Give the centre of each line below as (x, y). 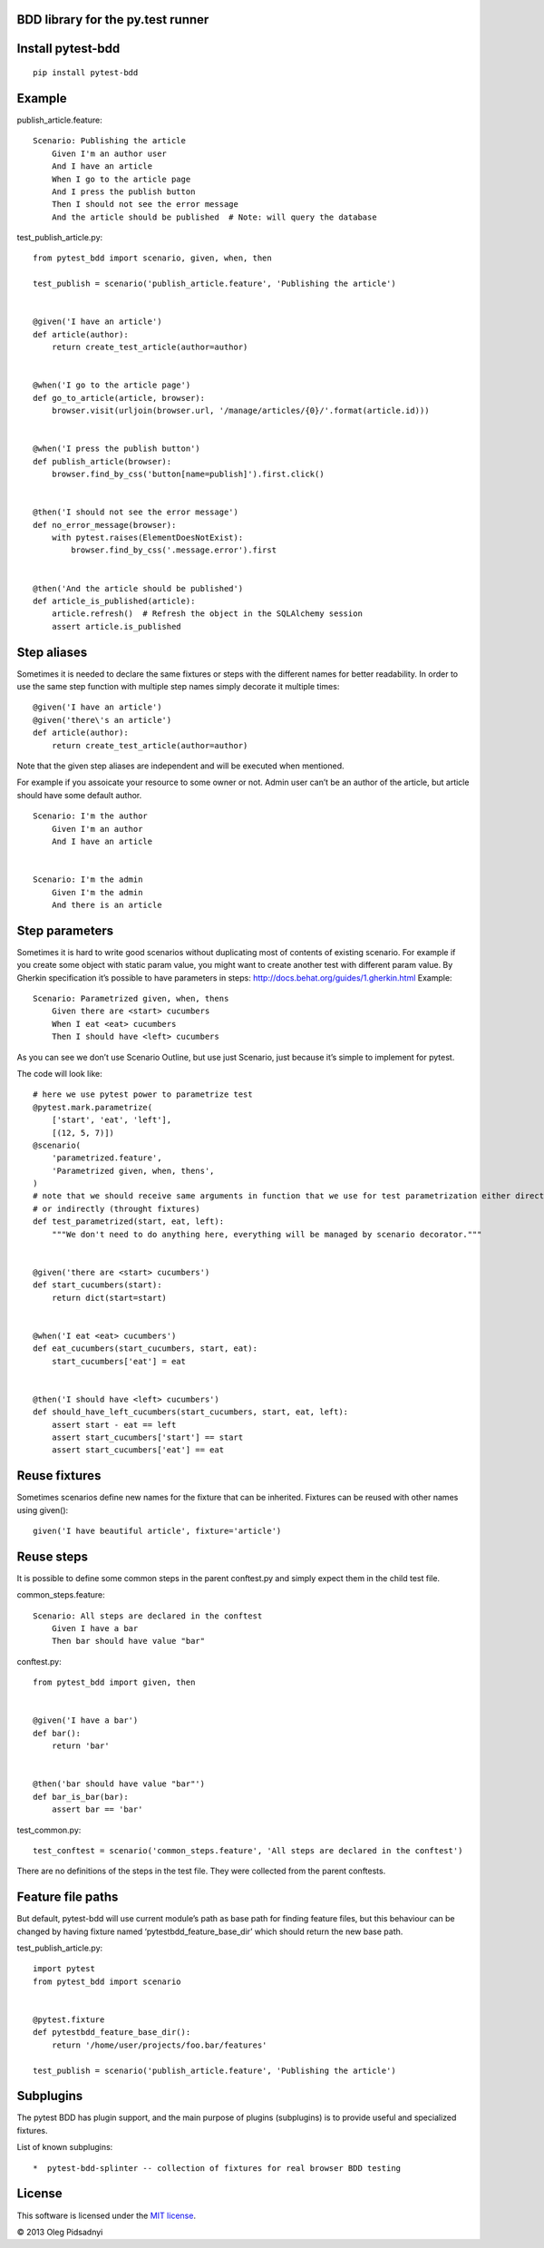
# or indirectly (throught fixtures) (117, 1208)
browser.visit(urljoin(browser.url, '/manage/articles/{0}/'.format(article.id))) (240, 411)
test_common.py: (49, 1830)
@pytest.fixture (69, 2019)
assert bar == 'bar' (97, 1809)
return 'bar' (80, 1746)
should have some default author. (79, 795)
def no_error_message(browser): (105, 525)
